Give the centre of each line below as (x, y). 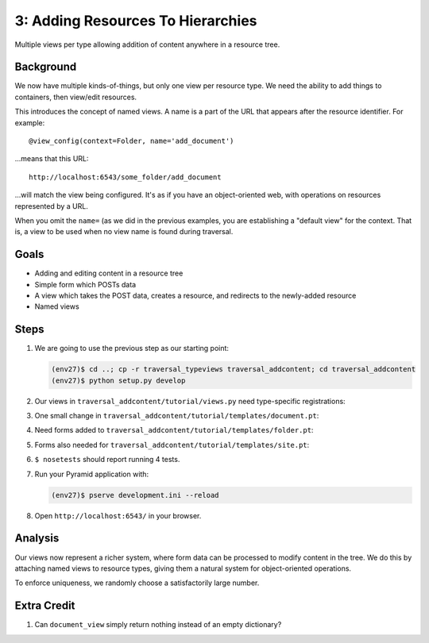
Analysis (37, 539)
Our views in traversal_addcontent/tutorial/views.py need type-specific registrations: (190, 401)
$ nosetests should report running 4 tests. (107, 460)
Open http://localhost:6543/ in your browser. (118, 515)
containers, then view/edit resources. (76, 97)
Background (46, 67)
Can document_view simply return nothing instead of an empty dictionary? (158, 625)
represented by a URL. (52, 206)
